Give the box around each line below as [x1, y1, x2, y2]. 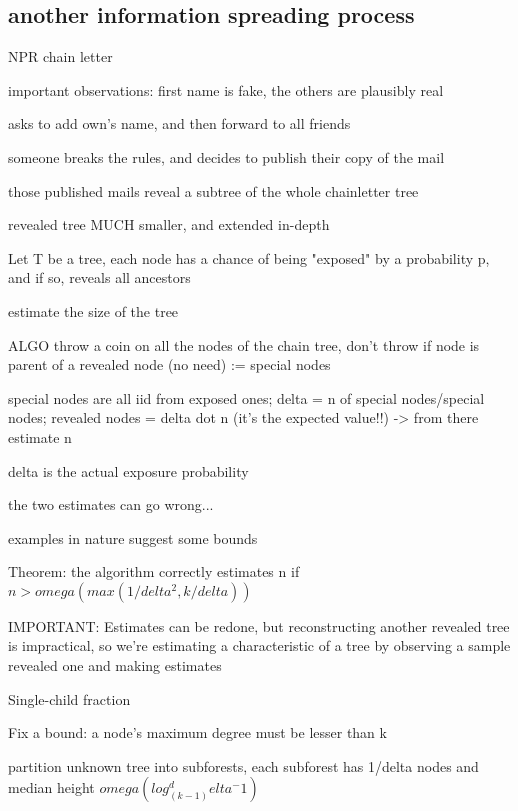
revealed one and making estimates [8, 655, 222, 676]
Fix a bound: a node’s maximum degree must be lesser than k [8, 722, 387, 743]
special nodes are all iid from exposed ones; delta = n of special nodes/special [8, 387, 485, 408]
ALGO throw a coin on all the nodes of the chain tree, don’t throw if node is [8, 334, 480, 355]
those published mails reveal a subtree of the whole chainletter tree [8, 180, 419, 201]
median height [8, 777, 95, 798]
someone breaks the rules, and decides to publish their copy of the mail [8, 146, 445, 167]
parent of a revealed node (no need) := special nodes [8, 354, 331, 375]
